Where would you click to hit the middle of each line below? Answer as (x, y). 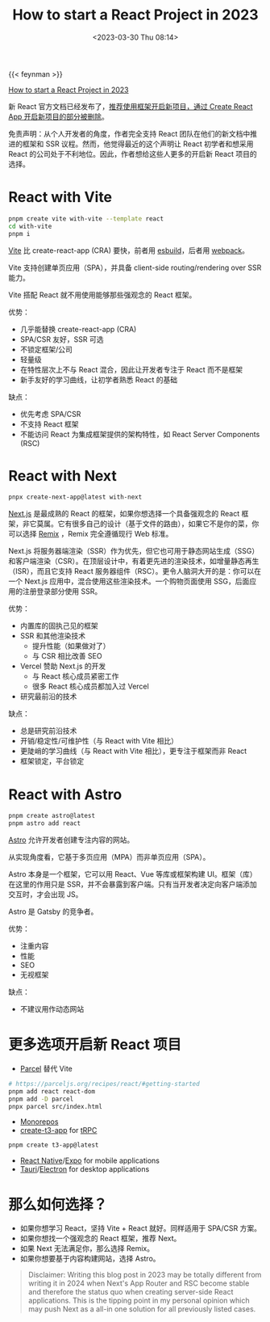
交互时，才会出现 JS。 (46, 894)
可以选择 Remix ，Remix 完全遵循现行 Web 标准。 (91, 534)
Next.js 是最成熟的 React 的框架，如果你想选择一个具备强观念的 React (124, 514)
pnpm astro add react (45, 823)
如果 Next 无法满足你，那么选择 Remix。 (87, 1248)
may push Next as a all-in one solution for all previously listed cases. (142, 1309)
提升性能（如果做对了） (71, 646)
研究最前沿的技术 (48, 697)
